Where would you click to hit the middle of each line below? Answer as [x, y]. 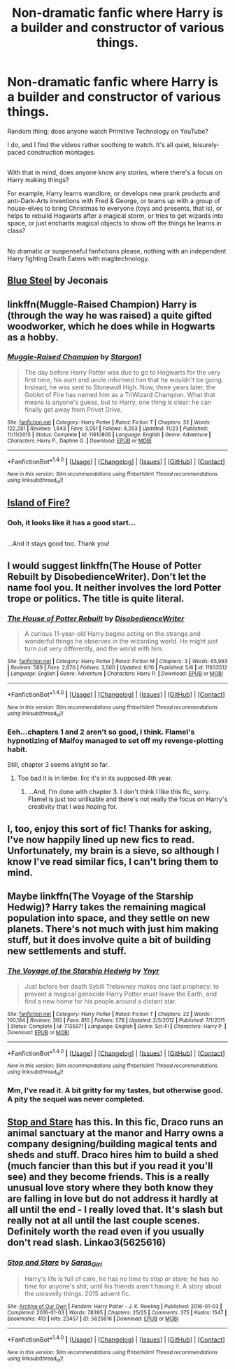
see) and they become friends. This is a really [108, 1177]
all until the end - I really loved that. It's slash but [115, 1209]
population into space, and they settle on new [109, 918]
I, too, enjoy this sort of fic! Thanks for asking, [109, 829]
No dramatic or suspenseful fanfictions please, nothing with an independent [117, 251]
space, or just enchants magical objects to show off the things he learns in [114, 223]
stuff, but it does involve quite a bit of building [109, 940]
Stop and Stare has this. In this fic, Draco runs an [115, 1122]
